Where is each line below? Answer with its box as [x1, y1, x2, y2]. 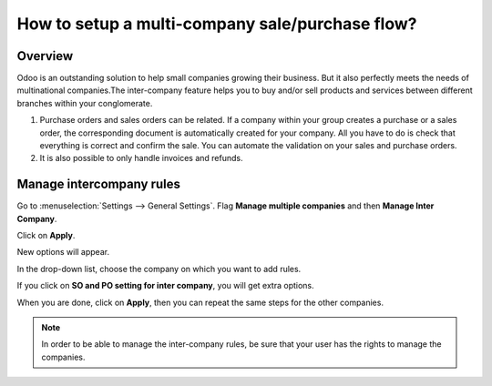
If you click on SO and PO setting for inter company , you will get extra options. [16, 280, 314, 291]
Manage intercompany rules [16, 177, 181, 192]
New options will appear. [16, 247, 109, 258]
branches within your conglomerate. [16, 97, 153, 108]
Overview [16, 48, 74, 64]
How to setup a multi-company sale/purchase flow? [16, 14, 417, 34]
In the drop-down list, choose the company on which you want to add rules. [16, 263, 302, 274]
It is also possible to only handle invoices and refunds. [39, 153, 243, 164]
